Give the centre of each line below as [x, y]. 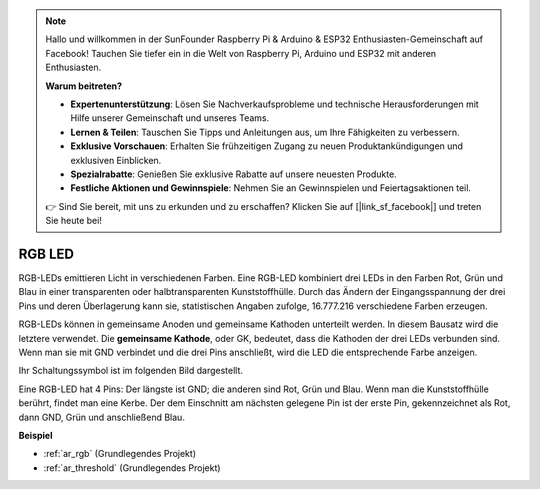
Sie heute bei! [73, 221]
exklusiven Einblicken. [116, 160]
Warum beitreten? [84, 86]
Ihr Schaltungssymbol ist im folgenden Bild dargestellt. [131, 371]
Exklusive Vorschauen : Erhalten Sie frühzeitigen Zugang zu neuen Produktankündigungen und [267, 146]
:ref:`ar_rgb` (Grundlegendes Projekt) [120, 454]
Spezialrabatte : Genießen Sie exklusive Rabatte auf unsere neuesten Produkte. [233, 174]
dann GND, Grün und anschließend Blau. [101, 417]
